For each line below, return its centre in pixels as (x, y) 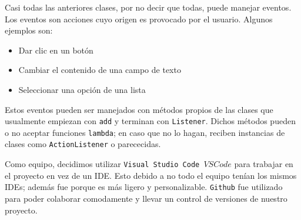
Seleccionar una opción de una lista (82, 89)
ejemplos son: (29, 30)
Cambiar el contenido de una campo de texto (100, 70)
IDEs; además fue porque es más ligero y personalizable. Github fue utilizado (144, 187)
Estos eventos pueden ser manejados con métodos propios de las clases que (139, 109)
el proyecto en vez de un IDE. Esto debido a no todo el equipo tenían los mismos (151, 175)
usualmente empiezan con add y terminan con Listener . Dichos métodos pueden (150, 121)
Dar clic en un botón (56, 50)
